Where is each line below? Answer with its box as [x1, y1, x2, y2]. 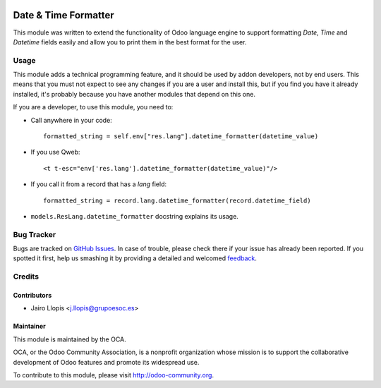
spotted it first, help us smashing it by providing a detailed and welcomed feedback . [13, 254, 258, 262]
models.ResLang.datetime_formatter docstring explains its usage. [30, 212, 239, 220]
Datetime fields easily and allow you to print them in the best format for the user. [13, 37, 247, 46]
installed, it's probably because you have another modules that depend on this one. [13, 90, 255, 98]
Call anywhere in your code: [30, 116, 112, 124]
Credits [13, 272, 39, 281]
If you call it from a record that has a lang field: [30, 180, 167, 188]
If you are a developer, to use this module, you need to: [13, 103, 174, 111]
